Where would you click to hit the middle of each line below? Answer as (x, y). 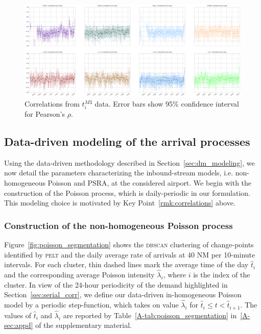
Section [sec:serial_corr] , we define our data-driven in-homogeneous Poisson (123, 294)
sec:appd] (19, 325)
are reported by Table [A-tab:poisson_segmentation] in (150, 315)
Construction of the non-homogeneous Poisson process (118, 225)
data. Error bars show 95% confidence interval (167, 104)
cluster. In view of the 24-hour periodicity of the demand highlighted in (116, 284)
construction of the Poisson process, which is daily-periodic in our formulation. (127, 192)
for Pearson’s (45, 114)
